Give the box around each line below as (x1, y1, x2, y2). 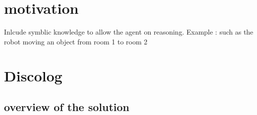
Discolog (4, 65, 62, 85)
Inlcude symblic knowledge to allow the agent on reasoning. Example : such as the (4, 27, 254, 37)
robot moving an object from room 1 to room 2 (4, 36, 148, 46)
